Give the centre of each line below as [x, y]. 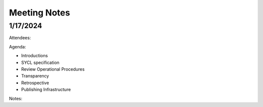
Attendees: [20, 38]
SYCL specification [40, 62]
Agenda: [18, 46]
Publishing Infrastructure [46, 90]
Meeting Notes [39, 13]
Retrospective [35, 83]
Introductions [35, 56]
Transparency [35, 76]
